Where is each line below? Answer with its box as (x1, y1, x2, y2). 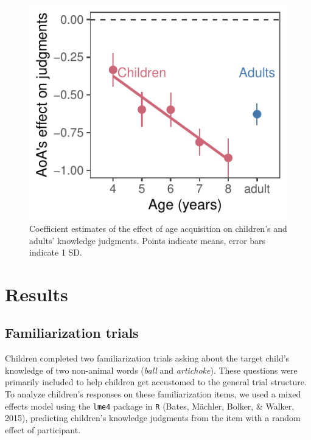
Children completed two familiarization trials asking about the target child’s (5, 352, 290, 365)
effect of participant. (5, 423, 81, 436)
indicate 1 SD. (29, 246, 82, 259)
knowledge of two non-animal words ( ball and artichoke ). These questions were (5, 363, 298, 376)
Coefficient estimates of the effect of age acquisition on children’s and (29, 222, 287, 234)
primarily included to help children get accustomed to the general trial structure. (5, 375, 307, 388)
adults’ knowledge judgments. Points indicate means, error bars (29, 234, 266, 246)
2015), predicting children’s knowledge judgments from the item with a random (5, 411, 301, 424)
